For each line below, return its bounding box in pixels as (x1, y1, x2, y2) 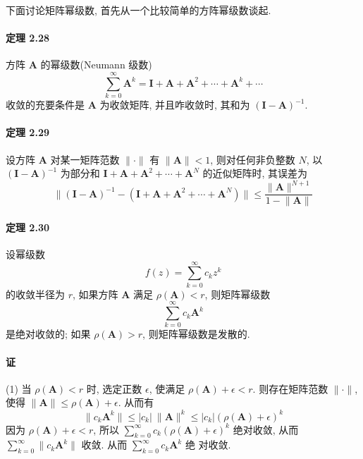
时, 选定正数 (86, 381, 142, 396)
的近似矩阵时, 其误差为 (202, 166, 308, 180)
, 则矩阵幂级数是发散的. (142, 326, 250, 341)
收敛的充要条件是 (6, 97, 85, 112)
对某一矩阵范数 (50, 152, 120, 166)
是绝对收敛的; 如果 (6, 326, 91, 341)
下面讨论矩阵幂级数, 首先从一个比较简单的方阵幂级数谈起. (6, 3, 271, 17)
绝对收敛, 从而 (233, 422, 299, 436)
